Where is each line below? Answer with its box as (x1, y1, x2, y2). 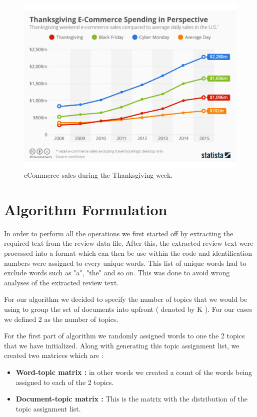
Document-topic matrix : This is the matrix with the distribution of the (15, 393, 247, 404)
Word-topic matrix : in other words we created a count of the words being (15, 366, 252, 377)
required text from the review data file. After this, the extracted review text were (4, 238, 253, 248)
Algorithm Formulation (4, 199, 167, 219)
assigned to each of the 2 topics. (15, 376, 114, 387)
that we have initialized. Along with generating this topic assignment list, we (4, 340, 239, 350)
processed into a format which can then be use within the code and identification (4, 248, 252, 258)
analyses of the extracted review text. (4, 277, 119, 287)
